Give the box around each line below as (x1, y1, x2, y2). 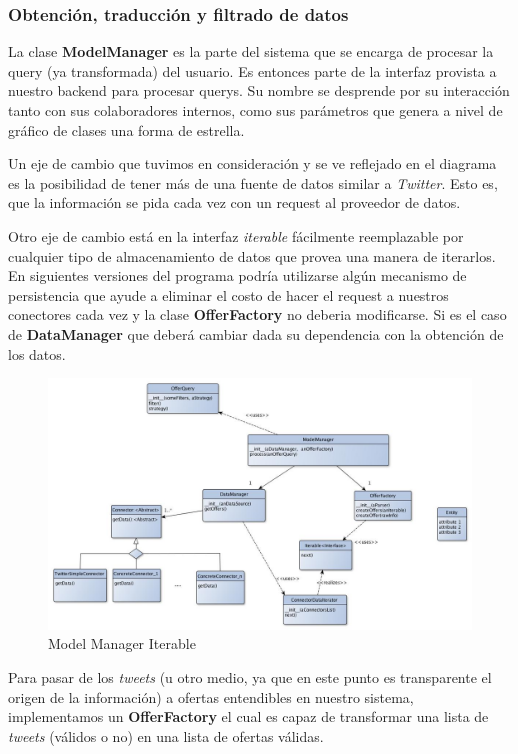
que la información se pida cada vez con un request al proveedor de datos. (8, 192, 461, 213)
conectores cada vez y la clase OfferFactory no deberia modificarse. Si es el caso (8, 304, 507, 325)
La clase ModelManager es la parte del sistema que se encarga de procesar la (8, 41, 494, 62)
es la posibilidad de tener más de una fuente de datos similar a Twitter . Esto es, (8, 172, 498, 193)
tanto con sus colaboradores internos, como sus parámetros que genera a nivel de (8, 100, 503, 120)
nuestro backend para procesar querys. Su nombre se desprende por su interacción (8, 80, 510, 101)
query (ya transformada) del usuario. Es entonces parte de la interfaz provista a (8, 60, 497, 81)
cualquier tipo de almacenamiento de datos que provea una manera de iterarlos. (8, 245, 496, 266)
